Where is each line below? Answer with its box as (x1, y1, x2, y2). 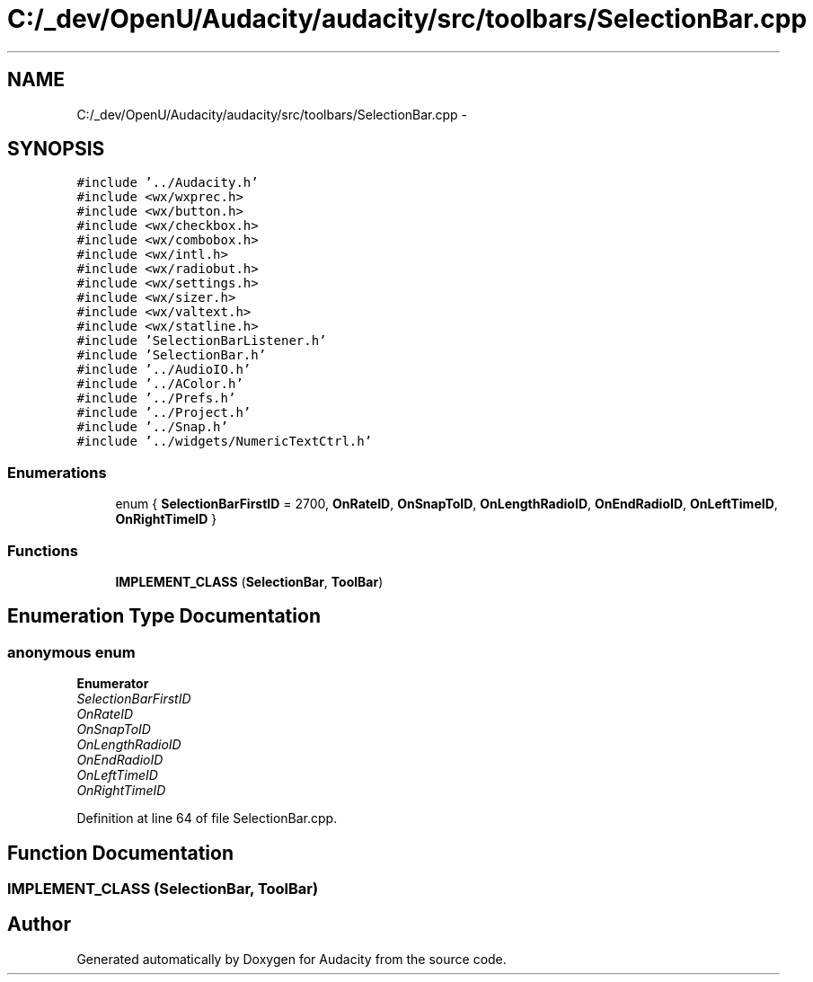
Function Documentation (7, 841, 234, 864)
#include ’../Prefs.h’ (76, 391, 236, 406)
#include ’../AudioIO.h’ (76, 362, 252, 377)
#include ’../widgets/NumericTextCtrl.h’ (76, 434, 373, 449)
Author (7, 913, 71, 936)
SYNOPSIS (7, 137, 105, 161)
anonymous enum (7, 642, 136, 661)
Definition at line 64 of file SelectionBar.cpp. (76, 810, 338, 827)
